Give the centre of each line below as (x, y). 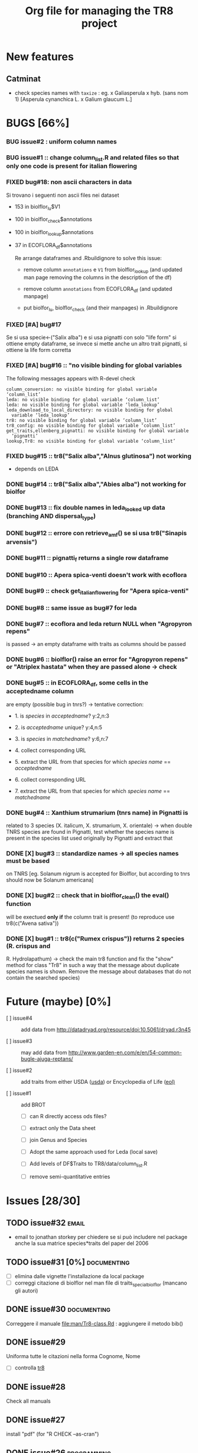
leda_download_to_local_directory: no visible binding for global (90, 410)
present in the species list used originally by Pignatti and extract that (90, 838)
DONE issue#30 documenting (59, 1309)
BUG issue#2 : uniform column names (61, 142)
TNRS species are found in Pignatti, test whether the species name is (90, 831)
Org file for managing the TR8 (99, 11)
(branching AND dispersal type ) (51, 517)
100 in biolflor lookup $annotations (54, 233)
